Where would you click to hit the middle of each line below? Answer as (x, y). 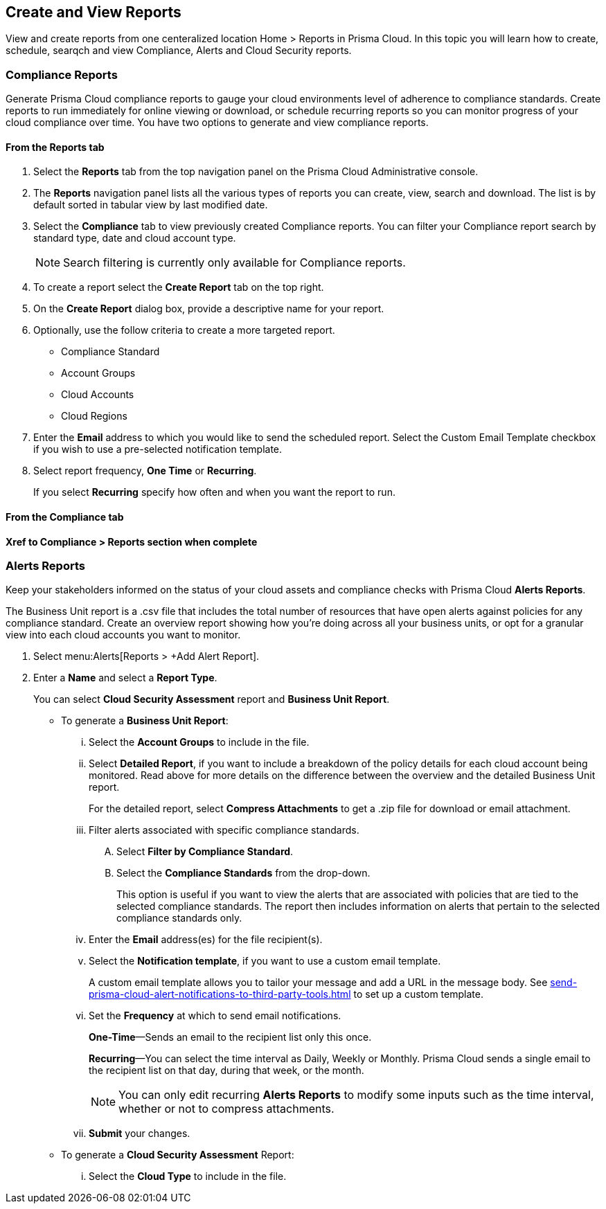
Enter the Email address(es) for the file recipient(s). (206, 940)
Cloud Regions (94, 416)
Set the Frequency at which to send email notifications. (215, 1016)
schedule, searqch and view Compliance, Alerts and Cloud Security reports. (179, 51)
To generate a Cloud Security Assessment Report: (178, 1155)
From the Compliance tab (65, 517)
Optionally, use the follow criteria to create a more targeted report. (184, 330)
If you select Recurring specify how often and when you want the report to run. (214, 492)
